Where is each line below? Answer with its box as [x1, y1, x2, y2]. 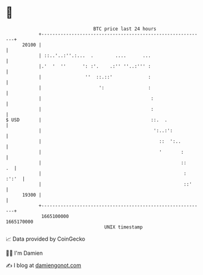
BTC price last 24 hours [93, 26, 157, 32]
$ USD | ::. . [6, 116, 168, 123]
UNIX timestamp [104, 224, 143, 230]
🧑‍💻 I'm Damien [6, 249, 43, 257]
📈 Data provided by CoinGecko [6, 235, 86, 243]
